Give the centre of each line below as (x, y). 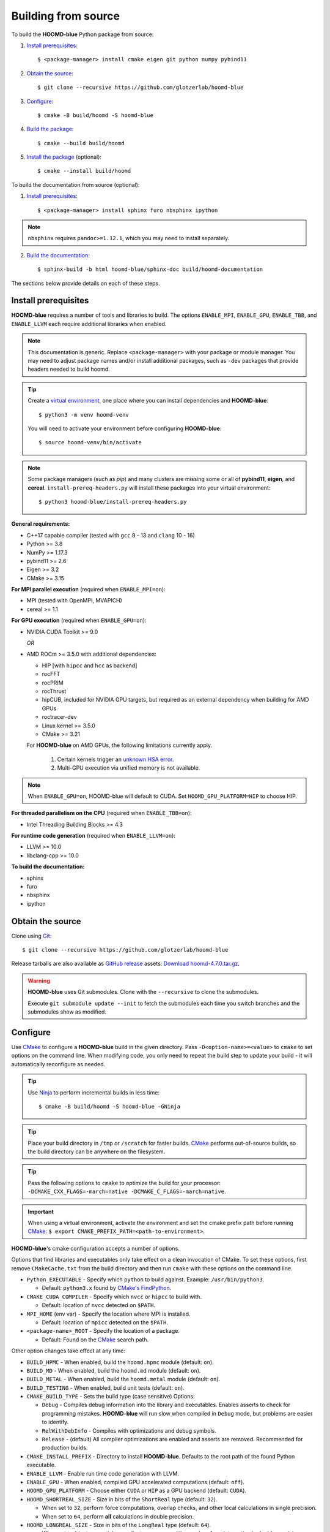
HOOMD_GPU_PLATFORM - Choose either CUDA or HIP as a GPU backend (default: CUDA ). (137, 1491)
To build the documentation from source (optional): (75, 184)
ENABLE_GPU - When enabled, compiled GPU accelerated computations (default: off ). (135, 1482)
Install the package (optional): (64, 157)
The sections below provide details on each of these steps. (86, 283)
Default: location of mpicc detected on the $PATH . (105, 1322)
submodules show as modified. (67, 1012)
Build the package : (50, 129)
